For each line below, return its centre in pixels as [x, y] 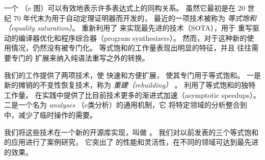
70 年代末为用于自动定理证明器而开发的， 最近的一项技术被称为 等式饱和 [135, 18]
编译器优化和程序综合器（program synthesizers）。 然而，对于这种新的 [132, 37]
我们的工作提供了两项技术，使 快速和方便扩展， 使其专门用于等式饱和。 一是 [132, 75]
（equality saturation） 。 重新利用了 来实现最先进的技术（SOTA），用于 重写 [128, 28]
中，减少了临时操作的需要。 [50, 114]
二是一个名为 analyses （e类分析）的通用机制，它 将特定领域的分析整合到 [126, 105]
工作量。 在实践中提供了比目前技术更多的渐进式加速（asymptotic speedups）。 [132, 95]
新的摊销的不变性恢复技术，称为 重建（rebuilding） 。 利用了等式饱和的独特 [130, 85]
